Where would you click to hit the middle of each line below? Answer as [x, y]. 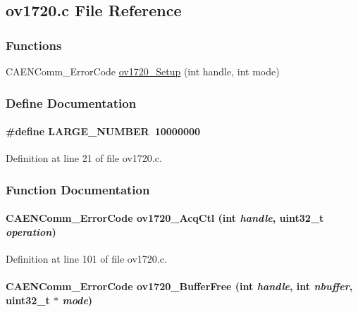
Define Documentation [71, 102]
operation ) [31, 231]
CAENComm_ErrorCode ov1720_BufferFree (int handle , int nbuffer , [179, 286]
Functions [34, 45]
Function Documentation [78, 189]
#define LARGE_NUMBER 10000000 [103, 131]
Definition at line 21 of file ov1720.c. [84, 158]
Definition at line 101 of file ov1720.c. [86, 259]
